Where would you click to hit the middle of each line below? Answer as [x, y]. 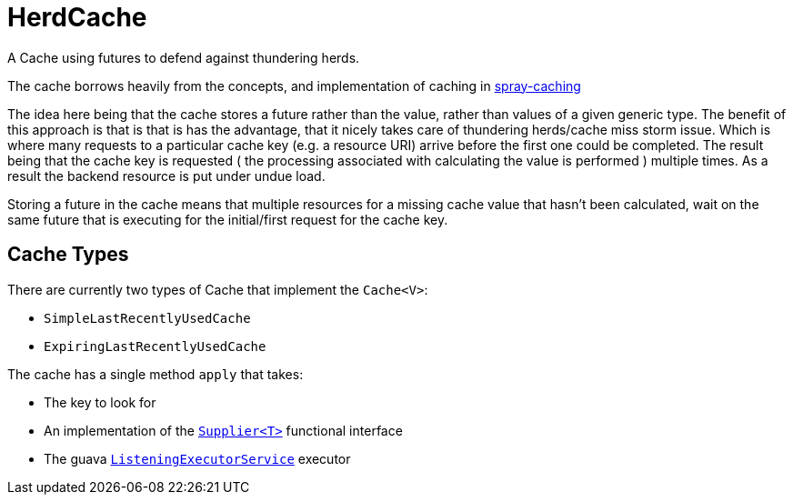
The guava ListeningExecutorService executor [197, 458]
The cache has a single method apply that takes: [156, 374]
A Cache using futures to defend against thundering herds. [184, 57]
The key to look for [100, 402]
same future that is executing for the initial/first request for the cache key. [228, 219]
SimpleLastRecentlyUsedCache [147, 318]
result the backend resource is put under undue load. [166, 176]
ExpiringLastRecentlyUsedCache [155, 346]
